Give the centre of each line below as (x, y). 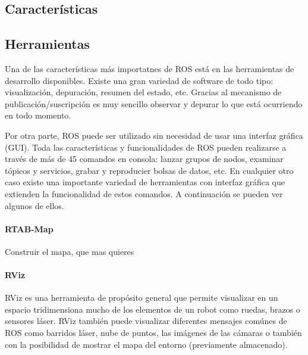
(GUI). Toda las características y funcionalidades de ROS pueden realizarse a (146, 147)
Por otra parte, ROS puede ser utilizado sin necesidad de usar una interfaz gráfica (154, 135)
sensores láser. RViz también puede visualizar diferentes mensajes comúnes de (146, 321)
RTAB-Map (29, 228)
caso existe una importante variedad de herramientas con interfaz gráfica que (145, 182)
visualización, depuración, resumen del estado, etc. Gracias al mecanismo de (143, 92)
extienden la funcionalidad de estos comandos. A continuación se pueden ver (144, 193)
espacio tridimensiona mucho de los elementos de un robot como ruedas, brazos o (153, 309)
